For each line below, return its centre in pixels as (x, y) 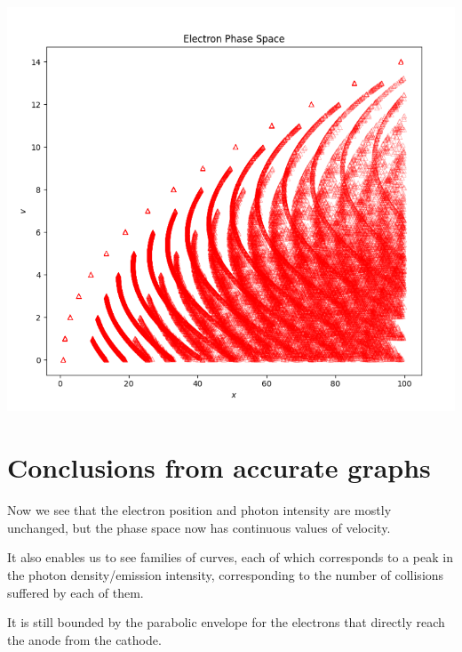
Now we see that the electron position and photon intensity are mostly (199, 510)
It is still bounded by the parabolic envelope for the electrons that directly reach (226, 622)
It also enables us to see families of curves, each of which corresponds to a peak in (230, 557)
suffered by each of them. (76, 592)
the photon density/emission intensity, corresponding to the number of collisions (226, 574)
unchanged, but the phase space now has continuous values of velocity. (199, 527)
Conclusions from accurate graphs (219, 467)
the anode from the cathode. (84, 639)
